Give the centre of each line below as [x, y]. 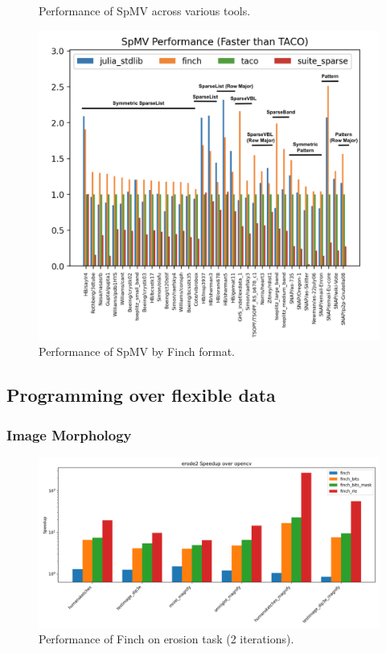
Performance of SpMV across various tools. [145, 10]
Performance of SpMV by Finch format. [137, 351]
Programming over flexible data [141, 395]
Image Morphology [69, 434]
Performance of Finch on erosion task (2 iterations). [166, 639]
